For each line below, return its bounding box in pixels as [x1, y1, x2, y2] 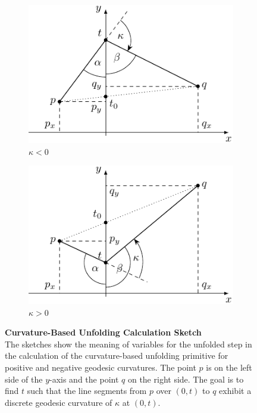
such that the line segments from [27, 384, 147, 397]
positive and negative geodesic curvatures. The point [5, 361, 196, 374]
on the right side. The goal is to [127, 372, 244, 385]
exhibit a [219, 384, 252, 397]
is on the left [206, 361, 252, 374]
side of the [5, 372, 43, 385]
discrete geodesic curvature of [5, 396, 112, 408]
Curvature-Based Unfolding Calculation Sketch [5, 326, 202, 339]
